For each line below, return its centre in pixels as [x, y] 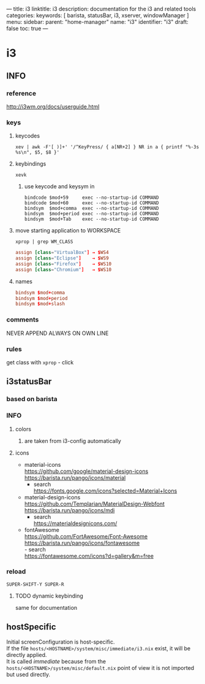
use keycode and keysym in [59, 186]
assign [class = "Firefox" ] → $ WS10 [63, 264]
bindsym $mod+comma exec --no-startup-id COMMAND [91, 209]
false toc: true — [27, 28]
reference [21, 93]
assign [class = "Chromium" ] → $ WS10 [63, 269]
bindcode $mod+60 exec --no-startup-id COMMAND [91, 203]
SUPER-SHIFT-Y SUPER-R [35, 584]
